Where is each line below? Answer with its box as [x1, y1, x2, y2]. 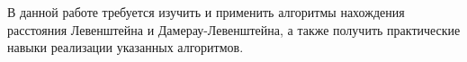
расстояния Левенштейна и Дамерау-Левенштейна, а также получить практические [7, 20, 461, 39]
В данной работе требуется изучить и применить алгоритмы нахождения [7, 3, 405, 21]
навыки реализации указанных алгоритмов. [7, 38, 244, 57]
